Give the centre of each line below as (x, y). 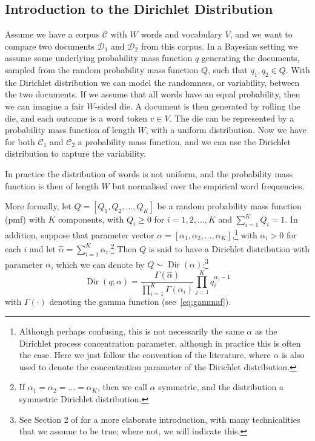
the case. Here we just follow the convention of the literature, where (145, 355)
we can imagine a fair (45, 106)
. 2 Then (122, 248)
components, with (91, 219)
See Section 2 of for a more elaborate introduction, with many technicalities (160, 419)
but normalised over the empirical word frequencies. (208, 185)
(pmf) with (25, 219)
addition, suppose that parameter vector (80, 234)
